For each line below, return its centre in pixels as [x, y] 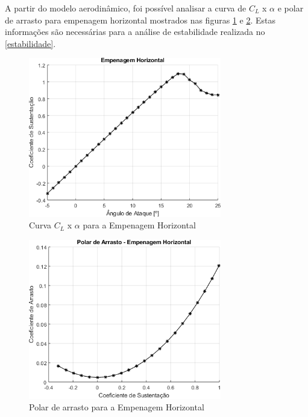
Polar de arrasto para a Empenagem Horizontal [117, 407]
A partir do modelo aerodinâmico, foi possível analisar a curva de [126, 8]
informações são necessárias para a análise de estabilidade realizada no [135, 32]
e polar [291, 8]
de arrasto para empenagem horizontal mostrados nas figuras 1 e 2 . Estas [140, 20]
